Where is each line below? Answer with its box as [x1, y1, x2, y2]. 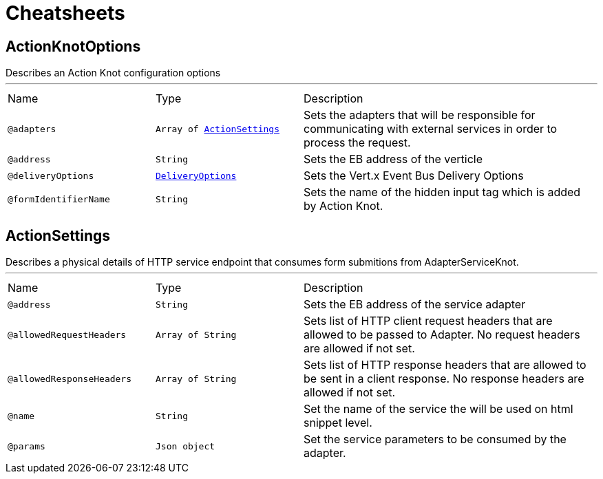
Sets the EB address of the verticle [304, 152, 483, 167]
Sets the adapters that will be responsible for [304, 108, 536, 123]
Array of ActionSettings [156, 123, 280, 134]
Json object [156, 440, 215, 451]
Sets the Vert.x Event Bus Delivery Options [304, 169, 524, 183]
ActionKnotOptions [6, 37, 141, 55]
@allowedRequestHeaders [8, 329, 127, 340]
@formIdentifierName [8, 193, 110, 204]
